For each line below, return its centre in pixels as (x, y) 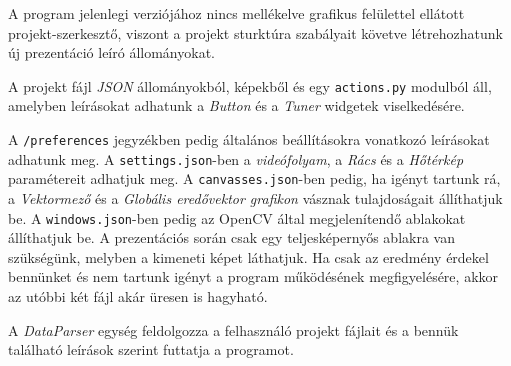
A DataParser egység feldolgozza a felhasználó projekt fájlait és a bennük (233, 329)
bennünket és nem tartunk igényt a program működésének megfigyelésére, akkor (253, 276)
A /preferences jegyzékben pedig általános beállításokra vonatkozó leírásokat (249, 139)
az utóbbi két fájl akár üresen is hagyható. (138, 296)
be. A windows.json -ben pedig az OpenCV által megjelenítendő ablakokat (237, 217)
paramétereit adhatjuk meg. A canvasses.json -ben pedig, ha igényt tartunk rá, (254, 178)
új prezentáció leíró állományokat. (111, 52)
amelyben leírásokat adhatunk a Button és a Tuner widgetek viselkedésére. (236, 105)
